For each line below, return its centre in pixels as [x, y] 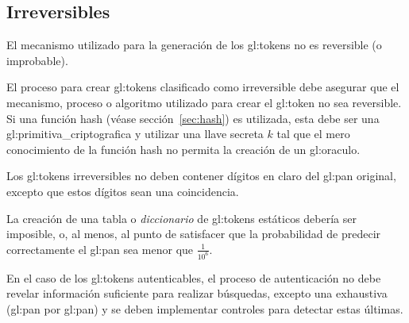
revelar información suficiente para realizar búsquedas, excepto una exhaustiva [197, 293]
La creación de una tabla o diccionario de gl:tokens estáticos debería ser [181, 218]
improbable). [37, 60]
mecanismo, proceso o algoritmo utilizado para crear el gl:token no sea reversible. [204, 102]
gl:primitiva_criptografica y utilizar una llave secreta [135, 134]
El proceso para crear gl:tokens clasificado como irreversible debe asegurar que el [203, 87]
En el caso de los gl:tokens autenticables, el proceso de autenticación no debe [194, 277]
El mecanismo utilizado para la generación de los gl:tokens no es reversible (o [194, 45]
